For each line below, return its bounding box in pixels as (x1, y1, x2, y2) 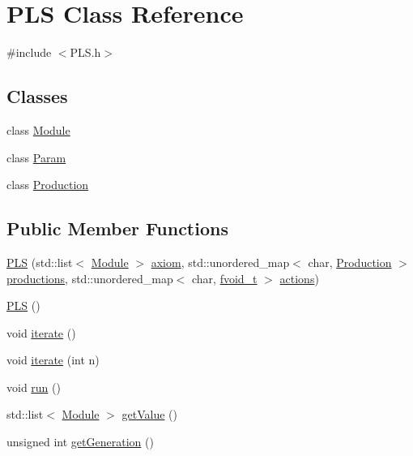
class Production (6, 176, 89, 193)
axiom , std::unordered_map (151, 253, 290, 270)
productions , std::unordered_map (6, 269, 173, 286)
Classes (6, 84, 68, 109)
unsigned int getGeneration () (6, 433, 154, 450)
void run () (6, 378, 61, 395)
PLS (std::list (6, 253, 73, 270)
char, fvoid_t (191, 269, 258, 286)
